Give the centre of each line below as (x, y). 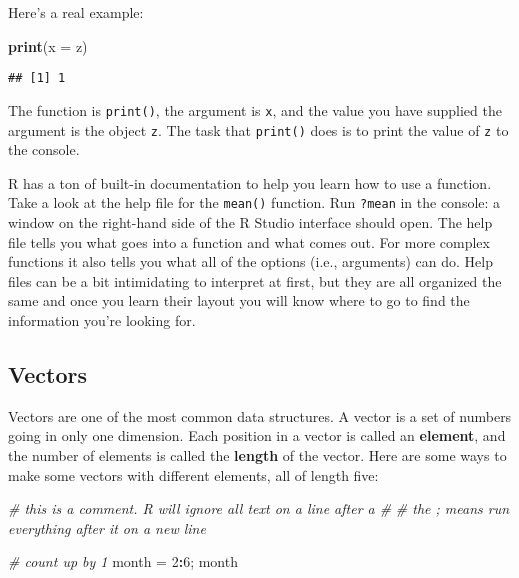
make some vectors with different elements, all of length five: (193, 474)
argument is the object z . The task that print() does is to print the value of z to (258, 129)
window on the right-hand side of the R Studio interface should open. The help (250, 222)
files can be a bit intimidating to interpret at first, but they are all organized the (255, 280)
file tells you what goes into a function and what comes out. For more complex (249, 241)
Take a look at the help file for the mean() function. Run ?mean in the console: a (254, 202)
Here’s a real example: (76, 12)
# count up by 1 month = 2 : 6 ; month (123, 561)
